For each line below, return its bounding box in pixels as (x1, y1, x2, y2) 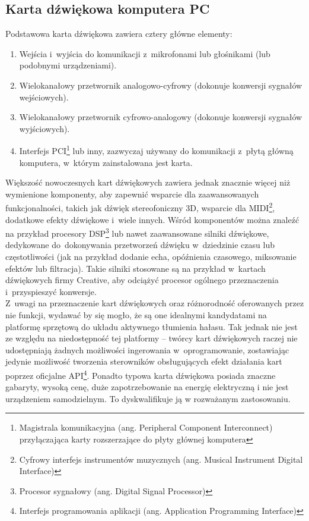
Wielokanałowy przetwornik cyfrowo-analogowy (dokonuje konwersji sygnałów (19, 111, 302, 123)
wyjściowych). (19, 122, 70, 134)
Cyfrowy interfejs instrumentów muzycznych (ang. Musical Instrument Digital (19, 453, 303, 465)
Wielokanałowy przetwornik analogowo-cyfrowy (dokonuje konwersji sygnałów (19, 79, 302, 91)
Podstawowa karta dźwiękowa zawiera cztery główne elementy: (5, 27, 232, 40)
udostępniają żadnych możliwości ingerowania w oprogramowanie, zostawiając (5, 343, 289, 356)
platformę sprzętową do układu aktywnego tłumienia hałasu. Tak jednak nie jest (5, 320, 298, 332)
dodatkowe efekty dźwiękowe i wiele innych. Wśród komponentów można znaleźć (5, 213, 300, 225)
